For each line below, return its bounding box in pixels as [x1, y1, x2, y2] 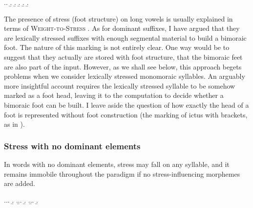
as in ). [4, 119, 25, 129]
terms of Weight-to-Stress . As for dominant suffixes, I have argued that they [4, 23, 240, 33]
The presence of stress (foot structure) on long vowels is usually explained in [4, 13, 233, 23]
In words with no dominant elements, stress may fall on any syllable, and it [4, 159, 230, 169]
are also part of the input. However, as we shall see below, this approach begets [4, 61, 242, 71]
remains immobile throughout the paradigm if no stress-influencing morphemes [4, 168, 240, 179]
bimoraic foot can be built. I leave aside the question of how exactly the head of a [4, 99, 249, 110]
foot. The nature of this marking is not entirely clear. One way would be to [4, 42, 230, 52]
